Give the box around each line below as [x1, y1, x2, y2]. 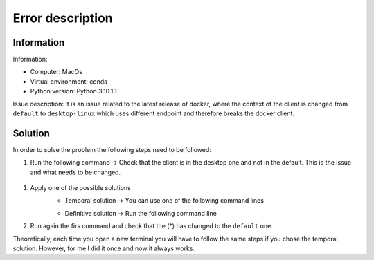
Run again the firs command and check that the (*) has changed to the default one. [30, 222, 273, 230]
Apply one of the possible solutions [30, 184, 131, 192]
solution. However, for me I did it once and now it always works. [12, 244, 195, 252]
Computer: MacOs [30, 68, 83, 76]
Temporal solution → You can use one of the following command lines [64, 196, 265, 205]
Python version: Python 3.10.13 [30, 87, 117, 95]
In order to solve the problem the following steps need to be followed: [12, 145, 211, 154]
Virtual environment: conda [30, 77, 108, 86]
